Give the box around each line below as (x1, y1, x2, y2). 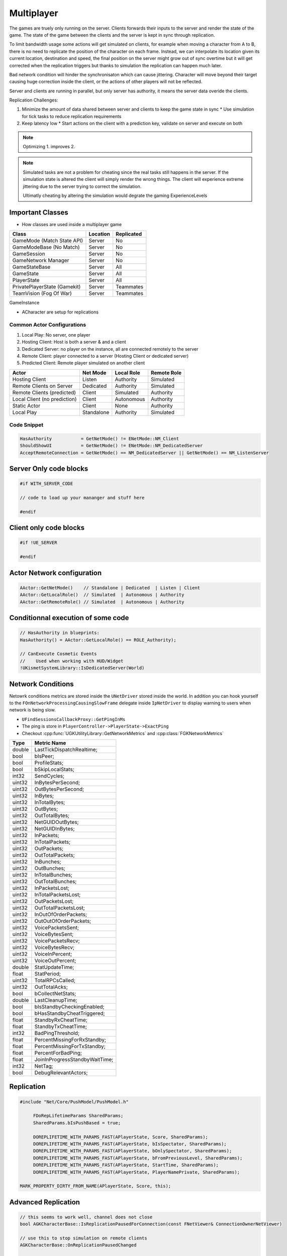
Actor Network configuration (9, 568, 102, 577)
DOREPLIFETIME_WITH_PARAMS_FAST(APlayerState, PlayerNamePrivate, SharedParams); (33, 1169, 240, 1175)
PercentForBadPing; (34, 1049, 82, 1056)
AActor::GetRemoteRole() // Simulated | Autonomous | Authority (20, 599, 184, 605)
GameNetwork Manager (12, 257, 69, 264)
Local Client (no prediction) (12, 395, 77, 402)
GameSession (12, 250, 45, 257)
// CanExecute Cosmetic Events (20, 651, 98, 657)
